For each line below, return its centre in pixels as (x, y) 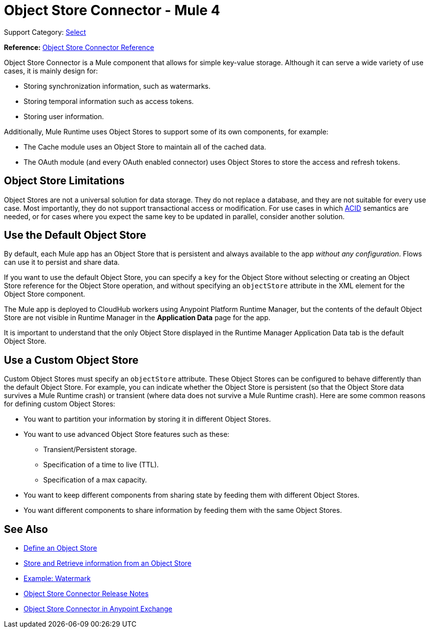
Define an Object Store (60, 548)
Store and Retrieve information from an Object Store (107, 563)
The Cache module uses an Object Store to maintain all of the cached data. (145, 147)
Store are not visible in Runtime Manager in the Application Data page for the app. (137, 318)
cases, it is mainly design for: (51, 71)
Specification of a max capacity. (95, 480)
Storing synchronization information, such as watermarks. (117, 86)
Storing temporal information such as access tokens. (109, 101)
